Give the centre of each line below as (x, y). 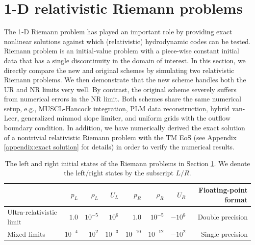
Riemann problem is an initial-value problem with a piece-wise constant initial (122, 51)
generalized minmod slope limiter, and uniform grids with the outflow (126, 118)
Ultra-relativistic (32, 212)
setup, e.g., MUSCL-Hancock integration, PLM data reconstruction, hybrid (117, 108)
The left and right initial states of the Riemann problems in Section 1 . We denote (127, 163)
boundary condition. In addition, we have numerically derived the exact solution (125, 128)
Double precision (223, 217)
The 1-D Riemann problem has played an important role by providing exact (118, 32)
